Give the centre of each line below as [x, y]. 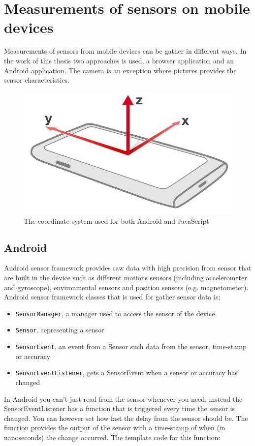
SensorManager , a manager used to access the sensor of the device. [116, 313]
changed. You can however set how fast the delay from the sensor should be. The [126, 418]
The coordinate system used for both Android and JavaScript [116, 221]
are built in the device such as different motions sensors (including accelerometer [126, 277]
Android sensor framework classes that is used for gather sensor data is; [112, 297]
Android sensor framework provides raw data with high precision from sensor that [128, 268]
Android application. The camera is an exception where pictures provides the [120, 70]
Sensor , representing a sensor [60, 330]
